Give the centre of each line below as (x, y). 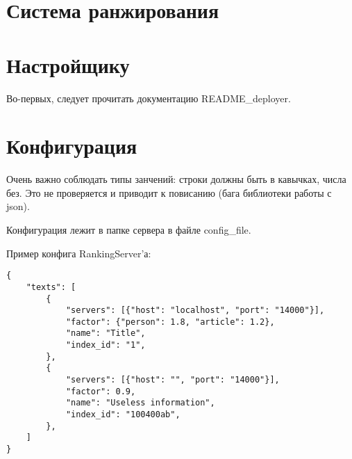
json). (18, 206)
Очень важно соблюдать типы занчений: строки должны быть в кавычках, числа (176, 179)
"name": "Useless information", (140, 403)
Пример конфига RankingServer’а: (79, 253)
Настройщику (68, 64)
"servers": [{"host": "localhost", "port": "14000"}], (195, 311)
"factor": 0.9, (101, 391)
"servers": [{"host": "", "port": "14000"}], (173, 380)
